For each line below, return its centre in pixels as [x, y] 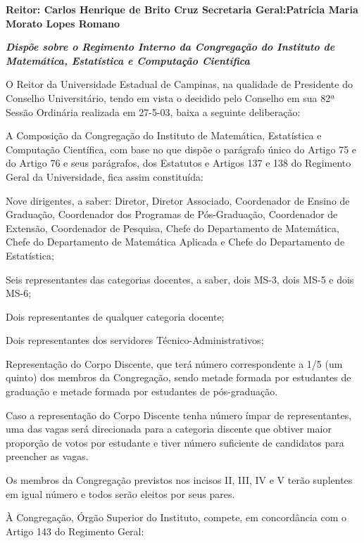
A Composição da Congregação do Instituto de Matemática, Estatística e [164, 135]
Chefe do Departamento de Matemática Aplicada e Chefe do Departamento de [175, 242]
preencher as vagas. [47, 456]
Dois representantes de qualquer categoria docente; [115, 316]
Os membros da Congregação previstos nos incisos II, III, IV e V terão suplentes [179, 480]
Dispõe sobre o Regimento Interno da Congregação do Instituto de [170, 47]
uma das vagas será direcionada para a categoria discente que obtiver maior [169, 429]
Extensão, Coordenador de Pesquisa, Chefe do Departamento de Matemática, [172, 228]
